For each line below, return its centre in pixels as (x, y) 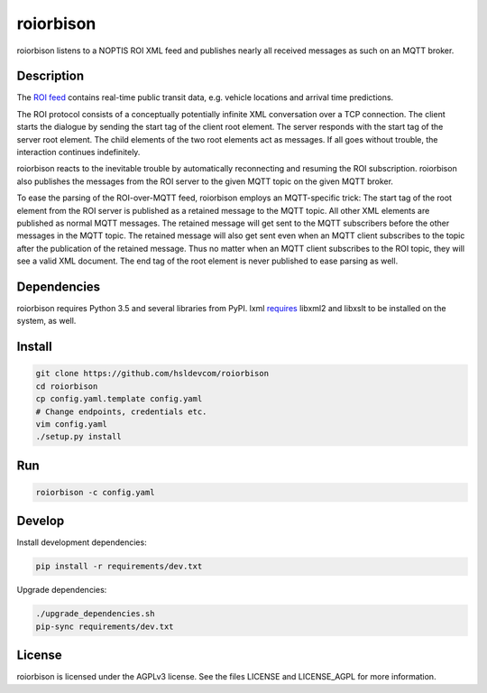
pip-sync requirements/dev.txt (105, 626)
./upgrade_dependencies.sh (95, 614)
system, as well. (46, 321)
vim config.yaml (72, 424)
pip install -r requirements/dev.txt (119, 567)
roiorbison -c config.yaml (95, 492)
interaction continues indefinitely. (78, 152)
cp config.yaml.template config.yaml (119, 399)
